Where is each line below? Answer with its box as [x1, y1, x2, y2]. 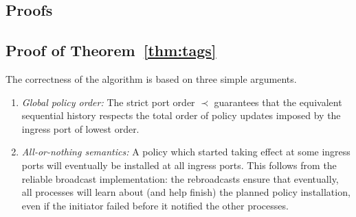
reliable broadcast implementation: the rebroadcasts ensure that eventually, [21, 171, 339, 186]
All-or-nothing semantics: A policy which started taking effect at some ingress [21, 144, 351, 159]
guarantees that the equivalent [214, 94, 342, 109]
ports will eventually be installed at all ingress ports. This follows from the [21, 157, 337, 172]
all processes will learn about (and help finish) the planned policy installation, [21, 185, 351, 199]
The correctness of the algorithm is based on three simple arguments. [5, 71, 297, 86]
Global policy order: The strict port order [21, 94, 195, 109]
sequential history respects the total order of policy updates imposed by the [21, 108, 341, 123]
